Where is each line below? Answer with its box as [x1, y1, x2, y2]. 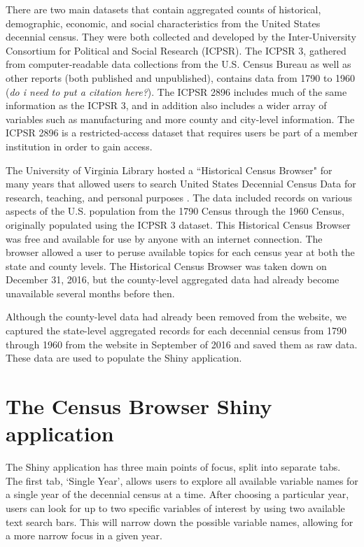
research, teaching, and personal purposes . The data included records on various [6, 190, 353, 204]
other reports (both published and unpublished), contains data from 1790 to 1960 [6, 70, 356, 85]
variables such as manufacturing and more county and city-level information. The [6, 111, 355, 126]
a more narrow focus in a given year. [6, 528, 162, 543]
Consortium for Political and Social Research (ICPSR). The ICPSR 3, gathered [6, 43, 346, 57]
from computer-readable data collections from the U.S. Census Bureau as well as [6, 57, 351, 71]
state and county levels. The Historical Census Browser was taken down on [6, 258, 327, 273]
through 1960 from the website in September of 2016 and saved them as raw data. [6, 336, 358, 351]
